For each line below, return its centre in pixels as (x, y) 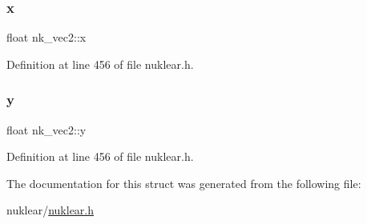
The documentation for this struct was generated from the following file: (184, 183)
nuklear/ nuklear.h (50, 210)
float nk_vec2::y (46, 129)
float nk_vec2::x (46, 37)
